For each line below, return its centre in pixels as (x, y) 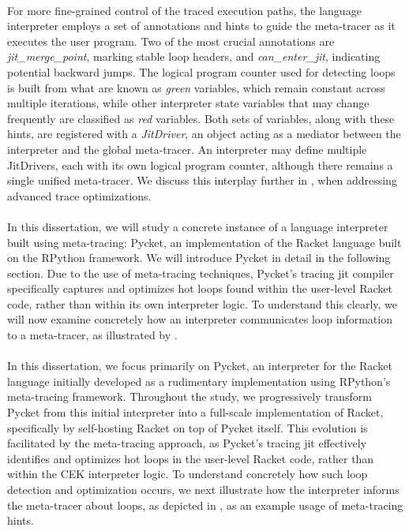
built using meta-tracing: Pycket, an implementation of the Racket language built (204, 242)
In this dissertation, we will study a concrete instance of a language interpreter (198, 226)
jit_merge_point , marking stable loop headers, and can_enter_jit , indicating (194, 56)
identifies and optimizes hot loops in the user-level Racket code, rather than (191, 458)
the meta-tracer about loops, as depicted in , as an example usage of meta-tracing (205, 505)
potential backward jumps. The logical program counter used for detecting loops (201, 71)
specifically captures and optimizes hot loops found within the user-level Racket (200, 288)
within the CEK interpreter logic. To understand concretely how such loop (188, 474)
